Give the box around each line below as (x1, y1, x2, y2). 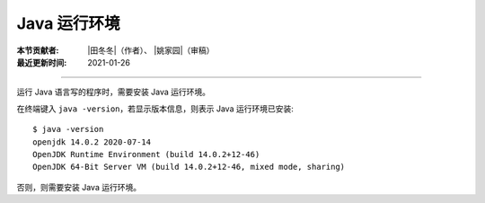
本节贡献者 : (16, 45, 59, 56)
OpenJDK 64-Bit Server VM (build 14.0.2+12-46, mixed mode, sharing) (32, 162, 346, 172)
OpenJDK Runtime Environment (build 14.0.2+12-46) (32, 149, 260, 159)
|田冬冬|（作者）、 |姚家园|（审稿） (87, 45, 215, 56)
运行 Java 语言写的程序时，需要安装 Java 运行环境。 (16, 86, 211, 98)
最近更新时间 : (16, 57, 67, 67)
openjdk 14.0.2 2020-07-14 (32, 137, 152, 147)
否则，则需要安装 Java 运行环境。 (16, 181, 142, 192)
